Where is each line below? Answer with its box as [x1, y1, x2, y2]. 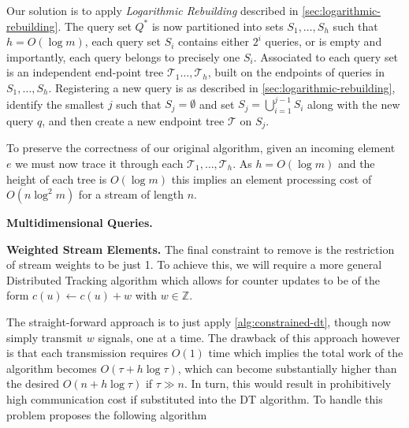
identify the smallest [6, 95, 105, 112]
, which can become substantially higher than [177, 359, 397, 376]
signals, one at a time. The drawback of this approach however [98, 329, 400, 345]
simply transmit [6, 329, 84, 345]
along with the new [307, 95, 400, 112]
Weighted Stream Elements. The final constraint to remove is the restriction [6, 240, 395, 257]
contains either [178, 33, 250, 50]
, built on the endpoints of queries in [207, 64, 385, 80]
